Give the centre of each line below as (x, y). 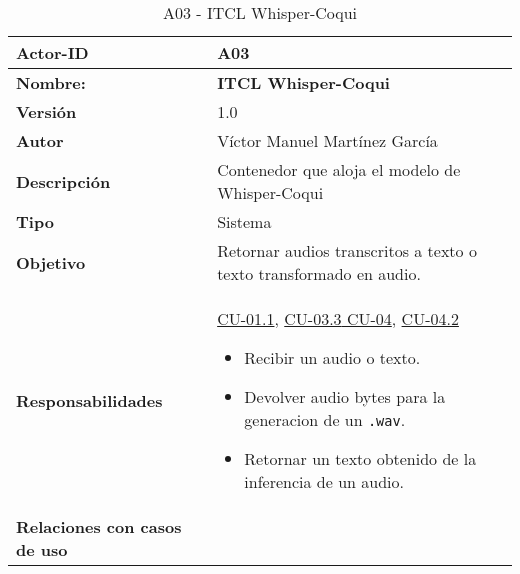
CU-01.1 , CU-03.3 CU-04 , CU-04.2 (338, 318)
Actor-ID (52, 52)
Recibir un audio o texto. (332, 357)
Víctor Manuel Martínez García (327, 140)
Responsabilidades (89, 400)
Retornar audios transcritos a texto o (347, 250)
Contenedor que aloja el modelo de (339, 169)
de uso (42, 549)
